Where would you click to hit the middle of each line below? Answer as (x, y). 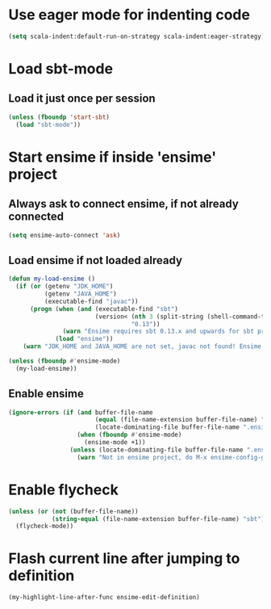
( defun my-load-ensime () (52, 279)
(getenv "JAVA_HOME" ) (80, 294)
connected (36, 217)
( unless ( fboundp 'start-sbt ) (59, 117)
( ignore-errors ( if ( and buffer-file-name (81, 412)
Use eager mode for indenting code (129, 15)
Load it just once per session (82, 99)
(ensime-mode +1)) (115, 443)
